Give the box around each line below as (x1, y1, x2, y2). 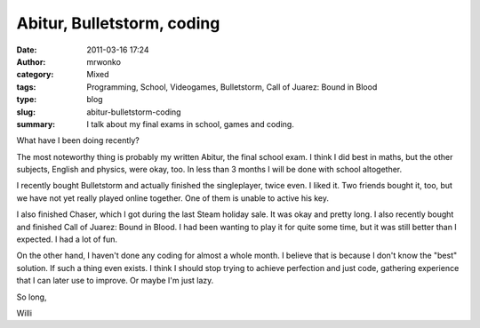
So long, (16, 292, 47, 302)
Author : (16, 56, 46, 67)
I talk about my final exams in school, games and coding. (86, 118, 295, 129)
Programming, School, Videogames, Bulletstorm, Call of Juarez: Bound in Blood (86, 81, 378, 92)
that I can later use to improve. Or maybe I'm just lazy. (16, 276, 214, 286)
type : (16, 94, 37, 105)
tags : (16, 81, 36, 92)
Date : (16, 44, 37, 55)
